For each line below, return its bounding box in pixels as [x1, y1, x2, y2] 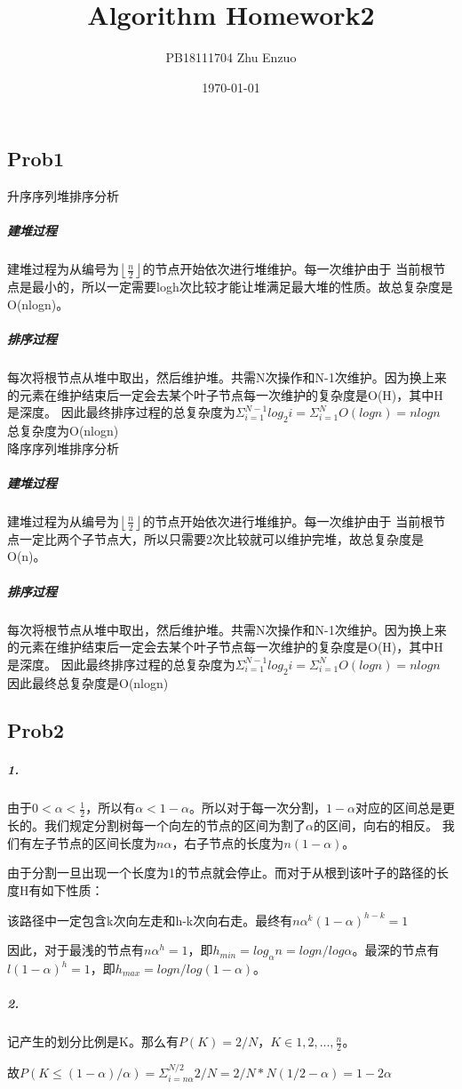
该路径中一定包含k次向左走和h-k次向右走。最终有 [7, 910, 293, 929]
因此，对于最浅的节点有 [7, 941, 144, 959]
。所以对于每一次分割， [188, 798, 326, 817]
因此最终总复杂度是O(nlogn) [7, 673, 169, 692]
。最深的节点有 [352, 941, 440, 959]
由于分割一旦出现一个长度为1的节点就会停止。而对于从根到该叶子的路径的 [7, 863, 436, 882]
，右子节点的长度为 [171, 833, 284, 852]
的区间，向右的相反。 [313, 816, 438, 835]
